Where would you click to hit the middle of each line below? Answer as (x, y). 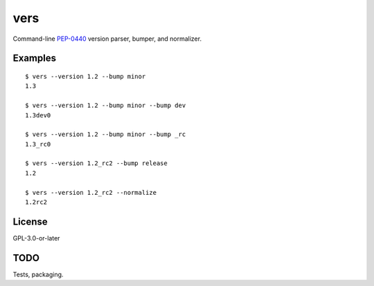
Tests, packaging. (38, 274)
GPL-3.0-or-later (36, 238)
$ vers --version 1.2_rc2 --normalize (91, 192)
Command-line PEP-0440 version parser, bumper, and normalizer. (107, 39)
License (30, 221)
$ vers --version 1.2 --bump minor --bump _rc (106, 134)
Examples (35, 58)
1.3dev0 (38, 115)
